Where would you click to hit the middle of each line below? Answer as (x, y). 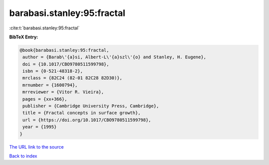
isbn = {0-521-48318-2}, (53, 71)
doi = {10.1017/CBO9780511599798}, (66, 64)
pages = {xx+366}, (45, 99)
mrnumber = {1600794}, (50, 85)
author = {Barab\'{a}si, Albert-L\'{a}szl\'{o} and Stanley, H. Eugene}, (115, 57)
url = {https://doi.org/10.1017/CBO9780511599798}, (87, 120)
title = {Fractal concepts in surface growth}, (82, 113)
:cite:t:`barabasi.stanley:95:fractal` (44, 28)
